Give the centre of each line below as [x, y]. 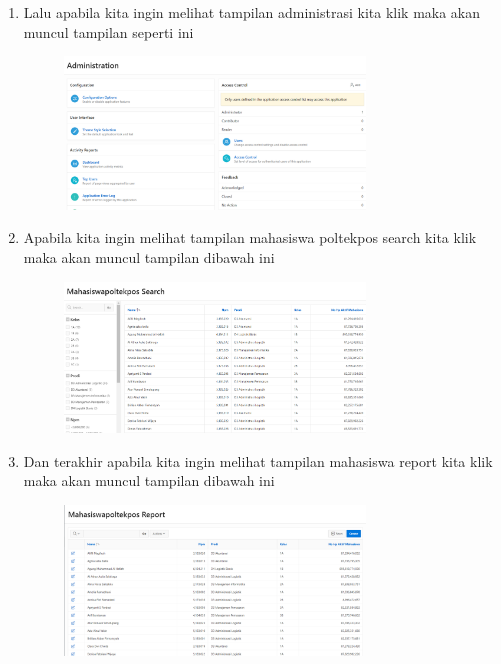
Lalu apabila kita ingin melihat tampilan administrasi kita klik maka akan [252, 12]
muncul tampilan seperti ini [108, 31]
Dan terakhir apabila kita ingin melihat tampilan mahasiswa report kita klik [258, 460]
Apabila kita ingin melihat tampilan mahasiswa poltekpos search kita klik [250, 237]
